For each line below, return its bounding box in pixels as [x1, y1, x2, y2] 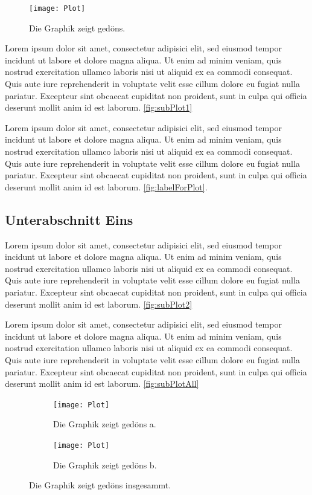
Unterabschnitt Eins [5, 210, 133, 228]
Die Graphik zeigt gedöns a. [53, 418, 156, 430]
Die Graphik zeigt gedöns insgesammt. [29, 479, 171, 491]
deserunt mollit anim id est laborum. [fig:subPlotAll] [5, 377, 199, 390]
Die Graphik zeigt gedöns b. [53, 458, 157, 471]
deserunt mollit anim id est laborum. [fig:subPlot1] [5, 101, 193, 114]
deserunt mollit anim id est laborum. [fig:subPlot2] [5, 297, 193, 310]
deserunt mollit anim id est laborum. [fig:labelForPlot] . [5, 180, 208, 193]
